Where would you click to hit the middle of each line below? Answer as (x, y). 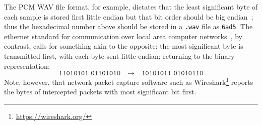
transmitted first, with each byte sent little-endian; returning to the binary (119, 56)
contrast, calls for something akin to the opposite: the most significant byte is (124, 46)
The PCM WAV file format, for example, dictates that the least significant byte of (131, 7)
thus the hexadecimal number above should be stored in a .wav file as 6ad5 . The (128, 26)
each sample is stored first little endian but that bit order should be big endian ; (129, 16)
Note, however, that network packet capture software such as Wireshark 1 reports (129, 81)
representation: (27, 66)
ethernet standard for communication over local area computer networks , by (123, 36)
